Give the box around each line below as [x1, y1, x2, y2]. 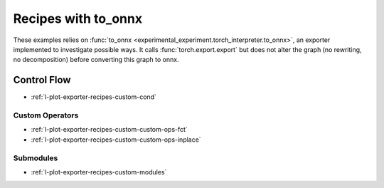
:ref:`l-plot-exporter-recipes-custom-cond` [31, 93, 156, 101]
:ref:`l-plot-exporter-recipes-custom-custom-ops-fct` [31, 125, 188, 134]
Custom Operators [13, 110, 79, 120]
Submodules [13, 153, 58, 163]
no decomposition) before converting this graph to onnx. [13, 56, 179, 64]
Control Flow [13, 74, 71, 86]
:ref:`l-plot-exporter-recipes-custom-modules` [31, 167, 167, 176]
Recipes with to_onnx [13, 11, 142, 26]
